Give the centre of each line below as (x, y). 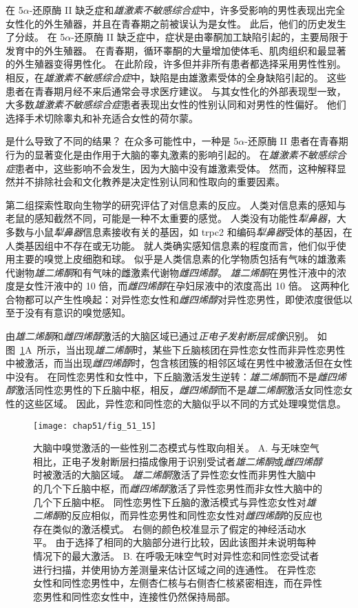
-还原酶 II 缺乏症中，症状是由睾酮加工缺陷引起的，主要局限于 (210, 37)
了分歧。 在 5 (35, 37)
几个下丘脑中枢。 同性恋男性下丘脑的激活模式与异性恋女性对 (170, 501)
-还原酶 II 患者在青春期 (296, 141)
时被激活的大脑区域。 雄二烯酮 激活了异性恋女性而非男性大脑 (170, 475)
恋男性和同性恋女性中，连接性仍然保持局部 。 (134, 596)
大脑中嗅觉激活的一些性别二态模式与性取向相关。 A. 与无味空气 (176, 448)
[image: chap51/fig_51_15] (95, 426)
